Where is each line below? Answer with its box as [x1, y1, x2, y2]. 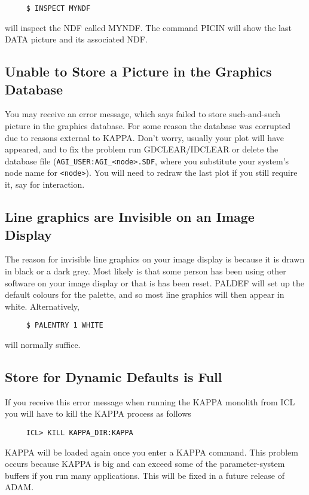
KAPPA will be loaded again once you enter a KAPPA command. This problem [5, 445, 298, 458]
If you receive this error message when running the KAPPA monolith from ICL [5, 395, 295, 408]
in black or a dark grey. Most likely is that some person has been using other [5, 264, 286, 277]
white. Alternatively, [5, 300, 79, 312]
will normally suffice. [5, 338, 81, 350]
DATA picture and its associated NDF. [5, 33, 148, 45]
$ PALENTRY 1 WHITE [26, 321, 103, 330]
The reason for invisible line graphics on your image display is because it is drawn [5, 253, 305, 265]
